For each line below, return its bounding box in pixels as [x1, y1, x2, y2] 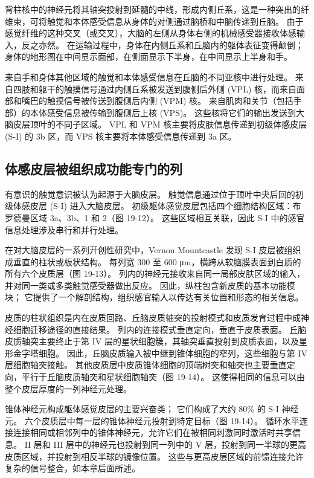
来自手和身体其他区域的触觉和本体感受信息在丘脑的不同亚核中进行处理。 [5, 70, 292, 83]
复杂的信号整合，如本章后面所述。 [5, 462, 140, 474]
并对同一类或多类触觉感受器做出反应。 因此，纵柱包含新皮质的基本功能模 [5, 279, 295, 291]
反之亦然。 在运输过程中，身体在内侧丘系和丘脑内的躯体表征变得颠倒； [21, 38, 304, 51]
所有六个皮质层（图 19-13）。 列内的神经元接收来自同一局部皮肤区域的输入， [5, 267, 305, 280]
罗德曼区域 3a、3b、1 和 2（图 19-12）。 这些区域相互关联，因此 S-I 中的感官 [5, 211, 305, 224]
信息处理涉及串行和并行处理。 [5, 223, 123, 236]
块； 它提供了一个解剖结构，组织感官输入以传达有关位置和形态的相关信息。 [5, 291, 304, 303]
